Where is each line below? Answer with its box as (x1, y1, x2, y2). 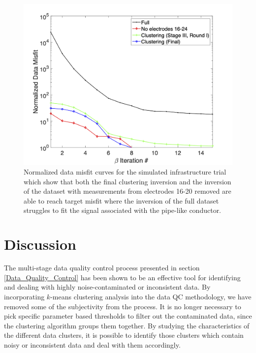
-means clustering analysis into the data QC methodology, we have (50, 291, 252, 301)
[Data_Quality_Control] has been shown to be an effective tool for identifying (4, 272, 241, 282)
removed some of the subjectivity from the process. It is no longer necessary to (4, 301, 241, 311)
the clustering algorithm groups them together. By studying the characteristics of (4, 320, 250, 330)
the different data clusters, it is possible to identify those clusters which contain (4, 330, 244, 340)
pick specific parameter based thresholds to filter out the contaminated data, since (4, 311, 252, 321)
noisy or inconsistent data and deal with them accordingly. (4, 339, 181, 350)
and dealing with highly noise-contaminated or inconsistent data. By (4, 282, 211, 292)
